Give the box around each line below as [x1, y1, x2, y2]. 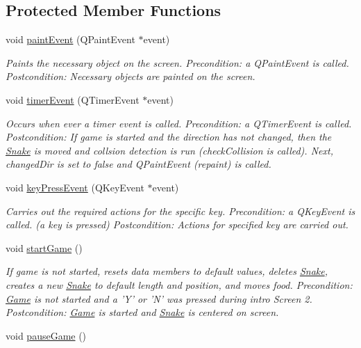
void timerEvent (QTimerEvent [6, 92, 140, 106]
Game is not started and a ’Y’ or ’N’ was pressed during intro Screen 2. [6, 291, 312, 306]
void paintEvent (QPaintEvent [6, 32, 135, 47]
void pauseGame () [6, 328, 87, 342]
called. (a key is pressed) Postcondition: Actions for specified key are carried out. [6, 217, 349, 232]
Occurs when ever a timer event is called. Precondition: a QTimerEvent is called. [6, 116, 352, 130]
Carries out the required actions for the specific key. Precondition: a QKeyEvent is [6, 203, 355, 218]
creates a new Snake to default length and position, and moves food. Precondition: [6, 277, 353, 292]
